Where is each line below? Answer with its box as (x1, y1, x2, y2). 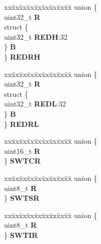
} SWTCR (4, 155, 41, 166)
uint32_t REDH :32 (4, 31, 68, 42)
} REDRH (4, 51, 41, 62)
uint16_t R (4, 145, 41, 156)
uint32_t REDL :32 (4, 98, 66, 109)
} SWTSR (4, 193, 40, 203)
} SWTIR (4, 229, 38, 240)
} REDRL (4, 118, 39, 129)
